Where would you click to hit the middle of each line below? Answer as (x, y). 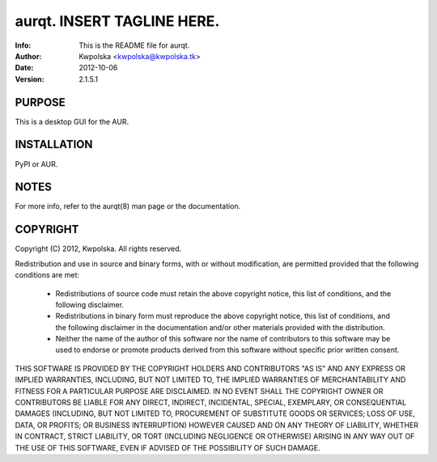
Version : (30, 79)
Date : (24, 68)
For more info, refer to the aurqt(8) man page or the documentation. (128, 206)
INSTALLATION (54, 144)
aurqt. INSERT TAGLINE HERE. (117, 21)
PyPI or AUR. (36, 164)
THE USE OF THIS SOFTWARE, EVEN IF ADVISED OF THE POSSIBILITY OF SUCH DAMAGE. (168, 447)
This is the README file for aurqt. (134, 45)
